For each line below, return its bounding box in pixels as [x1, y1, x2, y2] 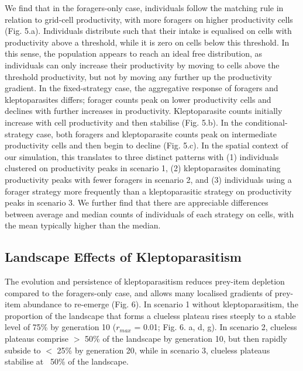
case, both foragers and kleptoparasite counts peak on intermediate [36, 127, 277, 140]
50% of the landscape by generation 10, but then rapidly [85, 332, 287, 345]
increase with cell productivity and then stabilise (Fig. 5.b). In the [5, 116, 243, 128]
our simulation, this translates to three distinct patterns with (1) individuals [5, 150, 279, 162]
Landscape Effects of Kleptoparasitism [5, 248, 242, 266]
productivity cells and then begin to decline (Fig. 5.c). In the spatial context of [5, 139, 288, 151]
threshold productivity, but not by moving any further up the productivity [5, 70, 272, 82]
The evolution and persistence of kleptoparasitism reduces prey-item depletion [5, 275, 285, 287]
